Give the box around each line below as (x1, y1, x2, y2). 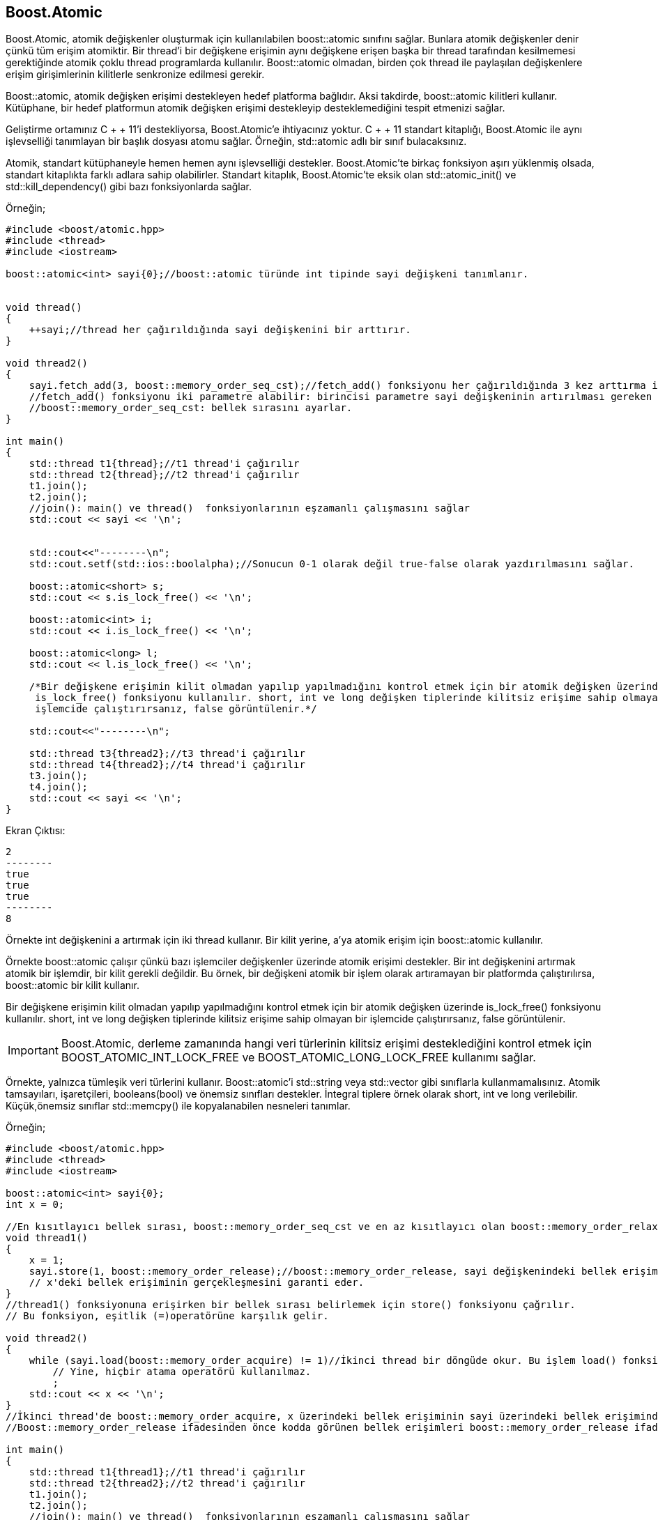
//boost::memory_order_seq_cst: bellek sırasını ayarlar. (29, 402, 353, 414)
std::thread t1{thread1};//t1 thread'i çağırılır (29, 1466, 305, 1478)
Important (8, 1043, 59, 1058)
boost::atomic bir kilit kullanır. (6, 979, 139, 992)
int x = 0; (6, 1199, 65, 1211)
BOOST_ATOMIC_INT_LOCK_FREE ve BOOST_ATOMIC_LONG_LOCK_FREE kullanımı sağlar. (61, 1050, 536, 1065)
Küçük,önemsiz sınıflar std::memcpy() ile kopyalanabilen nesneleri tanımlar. (6, 1100, 351, 1112)
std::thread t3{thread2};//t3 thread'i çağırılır (29, 748, 305, 760)
